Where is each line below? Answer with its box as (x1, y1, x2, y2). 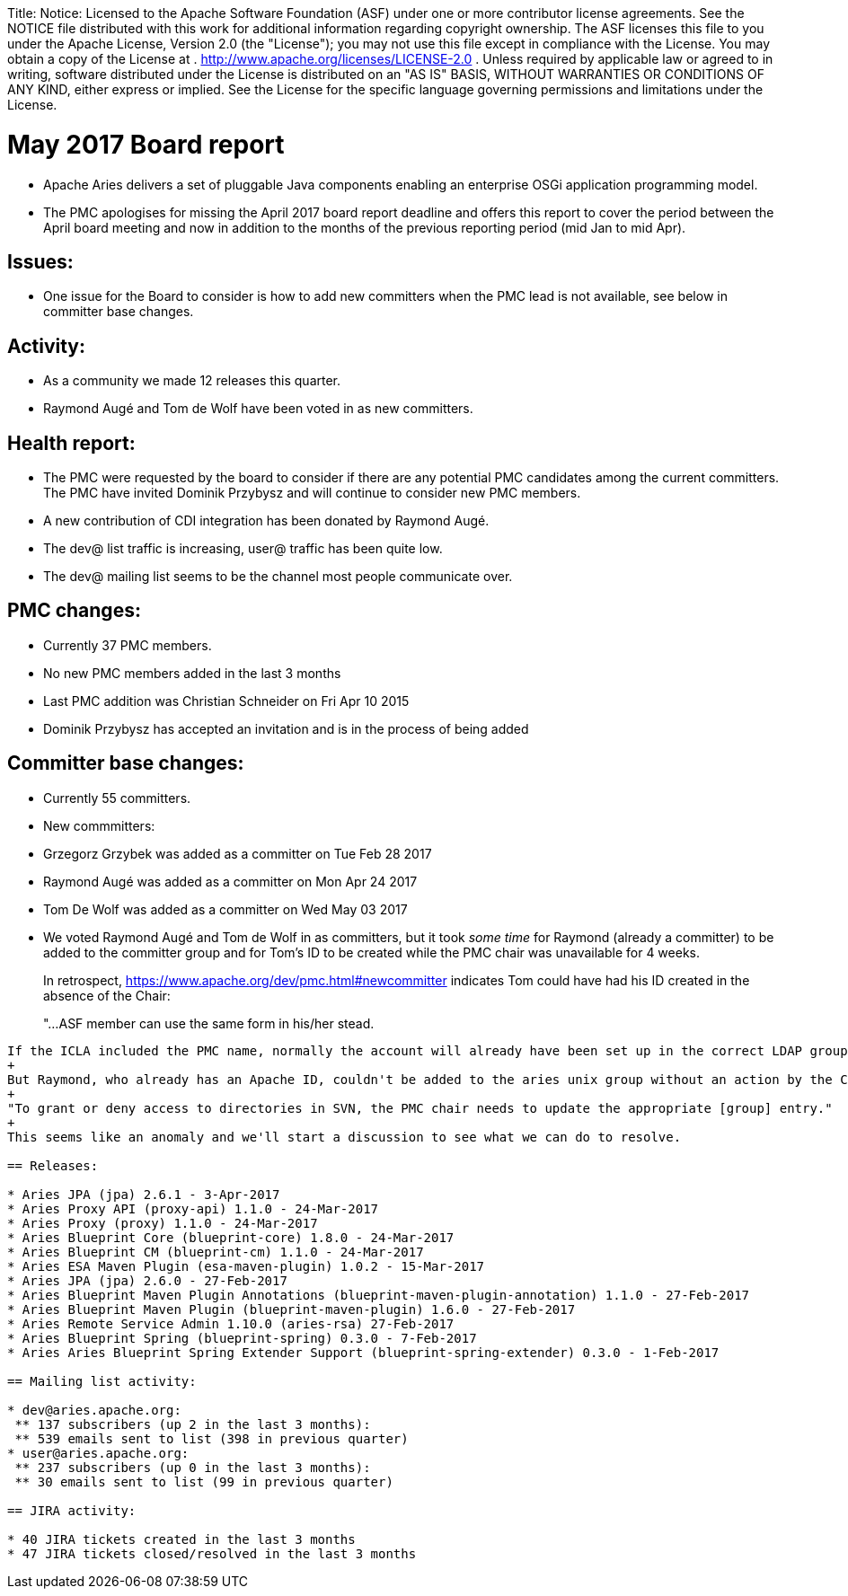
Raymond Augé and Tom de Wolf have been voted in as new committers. (43, 401, 473, 417)
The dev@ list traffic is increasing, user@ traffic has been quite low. (43, 541, 443, 557)
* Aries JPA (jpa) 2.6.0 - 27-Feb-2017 (7, 1273, 287, 1288)
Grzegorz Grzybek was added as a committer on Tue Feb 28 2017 (43, 845, 432, 861)
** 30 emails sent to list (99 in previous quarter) (14, 1474, 393, 1489)
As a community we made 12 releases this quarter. (43, 373, 341, 389)
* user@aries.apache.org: (7, 1445, 190, 1460)
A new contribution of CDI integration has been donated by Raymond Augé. (43, 513, 490, 529)
